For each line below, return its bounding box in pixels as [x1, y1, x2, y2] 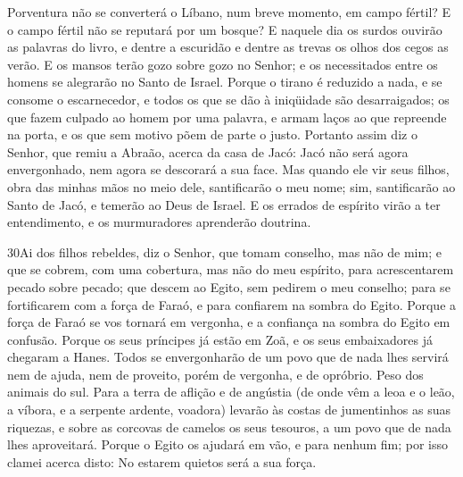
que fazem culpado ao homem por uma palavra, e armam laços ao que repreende [7, 107, 447, 126]
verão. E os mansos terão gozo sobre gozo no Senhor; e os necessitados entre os [7, 54, 438, 73]
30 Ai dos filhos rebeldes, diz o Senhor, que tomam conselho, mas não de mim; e [7, 242, 442, 261]
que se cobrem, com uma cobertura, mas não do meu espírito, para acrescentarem [7, 260, 454, 279]
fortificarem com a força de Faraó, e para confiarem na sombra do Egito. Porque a [7, 295, 457, 314]
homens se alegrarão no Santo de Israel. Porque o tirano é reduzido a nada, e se [7, 72, 442, 91]
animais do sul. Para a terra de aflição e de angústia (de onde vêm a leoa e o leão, [7, 382, 455, 401]
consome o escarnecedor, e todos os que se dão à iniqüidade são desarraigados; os [7, 89, 450, 108]
